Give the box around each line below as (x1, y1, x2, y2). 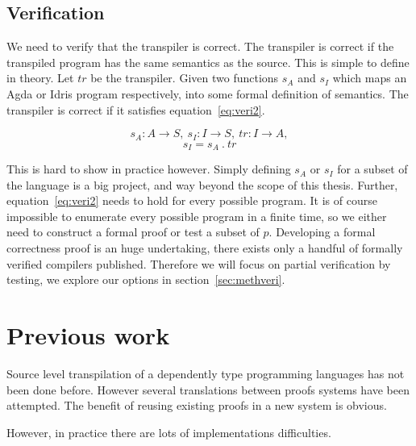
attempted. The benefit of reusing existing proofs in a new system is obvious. (6, 397, 387, 414)
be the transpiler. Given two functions (90, 69, 279, 86)
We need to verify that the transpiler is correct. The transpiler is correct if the (6, 38, 394, 55)
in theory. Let (6, 69, 74, 86)
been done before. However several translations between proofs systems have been (6, 381, 410, 398)
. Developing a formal (268, 223, 376, 240)
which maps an (332, 69, 407, 86)
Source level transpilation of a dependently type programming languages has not (6, 365, 405, 381)
